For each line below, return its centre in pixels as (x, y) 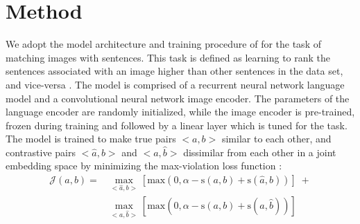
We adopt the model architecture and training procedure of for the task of (163, 44)
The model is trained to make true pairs (91, 139)
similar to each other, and (276, 139)
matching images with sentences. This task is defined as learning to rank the (168, 57)
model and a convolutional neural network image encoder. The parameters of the (178, 98)
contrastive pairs (41, 152)
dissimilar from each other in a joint (260, 152)
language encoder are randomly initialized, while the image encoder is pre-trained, (180, 112)
